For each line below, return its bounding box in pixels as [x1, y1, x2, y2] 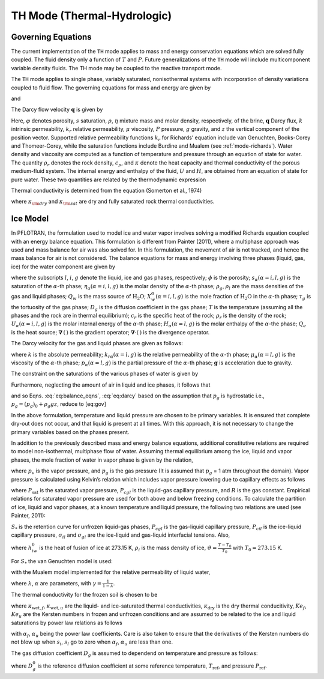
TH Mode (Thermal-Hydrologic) [11, 9, 172, 22]
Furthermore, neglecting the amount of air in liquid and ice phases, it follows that [11, 381, 211, 388]
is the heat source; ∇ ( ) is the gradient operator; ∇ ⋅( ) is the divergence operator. [11, 328, 210, 336]
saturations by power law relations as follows [11, 619, 122, 626]
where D [11, 662, 33, 669]
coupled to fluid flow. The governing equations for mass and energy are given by [11, 84, 211, 91]
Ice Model [11, 214, 49, 224]
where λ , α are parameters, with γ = [11, 579, 102, 587]
